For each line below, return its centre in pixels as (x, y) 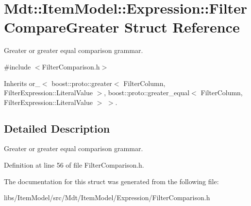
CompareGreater (62, 27)
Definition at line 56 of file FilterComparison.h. (74, 165)
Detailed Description (57, 128)
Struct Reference (182, 27)
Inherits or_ (22, 83)
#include (17, 66)
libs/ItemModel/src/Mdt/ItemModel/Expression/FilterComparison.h (107, 197)
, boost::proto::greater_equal (147, 93)
